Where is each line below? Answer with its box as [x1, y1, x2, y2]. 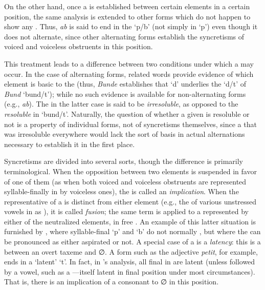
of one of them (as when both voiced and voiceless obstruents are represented [4, 176, 247, 187]
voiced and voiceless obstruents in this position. [4, 41, 153, 52]
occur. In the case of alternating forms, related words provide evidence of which [4, 68, 254, 79]
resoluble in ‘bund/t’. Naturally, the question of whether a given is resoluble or [4, 108, 250, 119]
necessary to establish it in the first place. [4, 138, 135, 149]
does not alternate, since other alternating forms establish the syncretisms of [4, 31, 245, 42]
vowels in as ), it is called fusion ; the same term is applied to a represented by [4, 206, 249, 217]
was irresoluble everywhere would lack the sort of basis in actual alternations [4, 129, 245, 139]
